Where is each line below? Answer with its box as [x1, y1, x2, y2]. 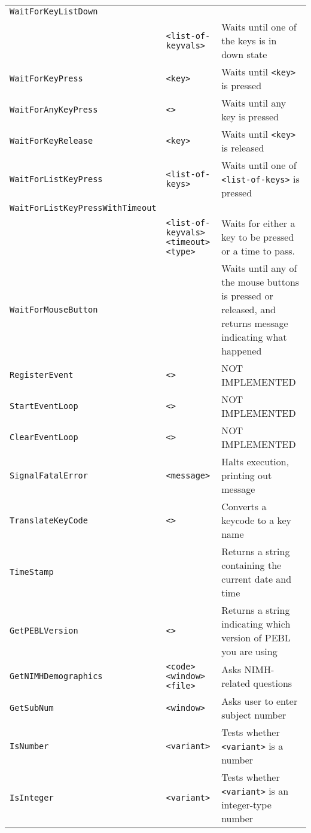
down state [221, 47, 267, 61]
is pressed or [221, 289, 273, 302]
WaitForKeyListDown [10, 7, 98, 16]
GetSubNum [10, 703, 54, 713]
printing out [221, 468, 272, 482]
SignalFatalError [10, 470, 88, 480]
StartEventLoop [10, 401, 78, 411]
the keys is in [221, 34, 277, 47]
